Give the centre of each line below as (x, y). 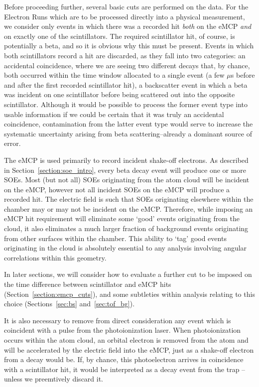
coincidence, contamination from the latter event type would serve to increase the (129, 124)
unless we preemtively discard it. (54, 379)
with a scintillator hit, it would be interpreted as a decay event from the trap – (125, 369)
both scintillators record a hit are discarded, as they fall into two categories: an (125, 55)
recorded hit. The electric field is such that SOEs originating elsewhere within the (129, 199)
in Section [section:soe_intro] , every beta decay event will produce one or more (125, 170)
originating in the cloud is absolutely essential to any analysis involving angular (126, 248)
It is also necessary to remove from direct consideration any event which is (118, 320)
